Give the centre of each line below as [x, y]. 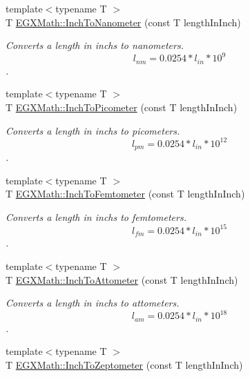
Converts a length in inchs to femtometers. [96, 216]
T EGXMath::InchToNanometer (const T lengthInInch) [123, 22]
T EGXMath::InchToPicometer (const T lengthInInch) [122, 107]
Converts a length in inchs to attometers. [93, 303]
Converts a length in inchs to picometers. [93, 130]
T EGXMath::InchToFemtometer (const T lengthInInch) [125, 194]
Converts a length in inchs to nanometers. [95, 45]
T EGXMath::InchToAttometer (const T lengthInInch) [122, 279]
